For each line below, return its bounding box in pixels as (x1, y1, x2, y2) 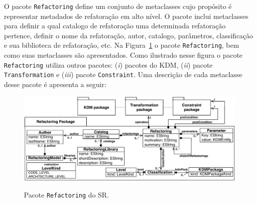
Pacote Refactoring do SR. (24, 190, 109, 200)
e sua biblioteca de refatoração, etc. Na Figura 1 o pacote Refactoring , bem (4, 40, 239, 50)
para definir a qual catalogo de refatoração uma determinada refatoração (4, 20, 226, 31)
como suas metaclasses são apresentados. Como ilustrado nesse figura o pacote (4, 50, 243, 60)
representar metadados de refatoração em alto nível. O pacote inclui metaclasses (4, 10, 249, 21)
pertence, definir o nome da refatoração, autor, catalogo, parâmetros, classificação (4, 30, 253, 40)
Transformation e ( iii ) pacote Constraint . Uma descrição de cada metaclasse (4, 69, 243, 80)
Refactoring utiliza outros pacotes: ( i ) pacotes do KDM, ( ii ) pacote (4, 59, 213, 70)
